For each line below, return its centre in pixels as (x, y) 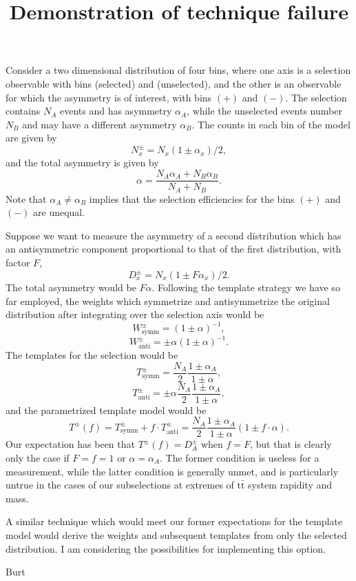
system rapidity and (290, 485)
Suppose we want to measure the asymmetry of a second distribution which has (174, 235)
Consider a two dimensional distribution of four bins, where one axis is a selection (178, 70)
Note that (26, 198)
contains (23, 111)
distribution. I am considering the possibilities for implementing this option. (166, 548)
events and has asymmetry (116, 111)
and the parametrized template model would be (106, 410)
